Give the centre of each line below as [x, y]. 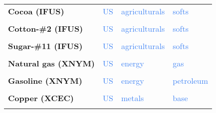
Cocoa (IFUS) [36, 11]
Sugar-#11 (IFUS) [45, 46]
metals [132, 98]
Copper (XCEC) [41, 98]
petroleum [190, 81]
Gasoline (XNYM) [45, 81]
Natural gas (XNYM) [52, 63]
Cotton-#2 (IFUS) [46, 28]
